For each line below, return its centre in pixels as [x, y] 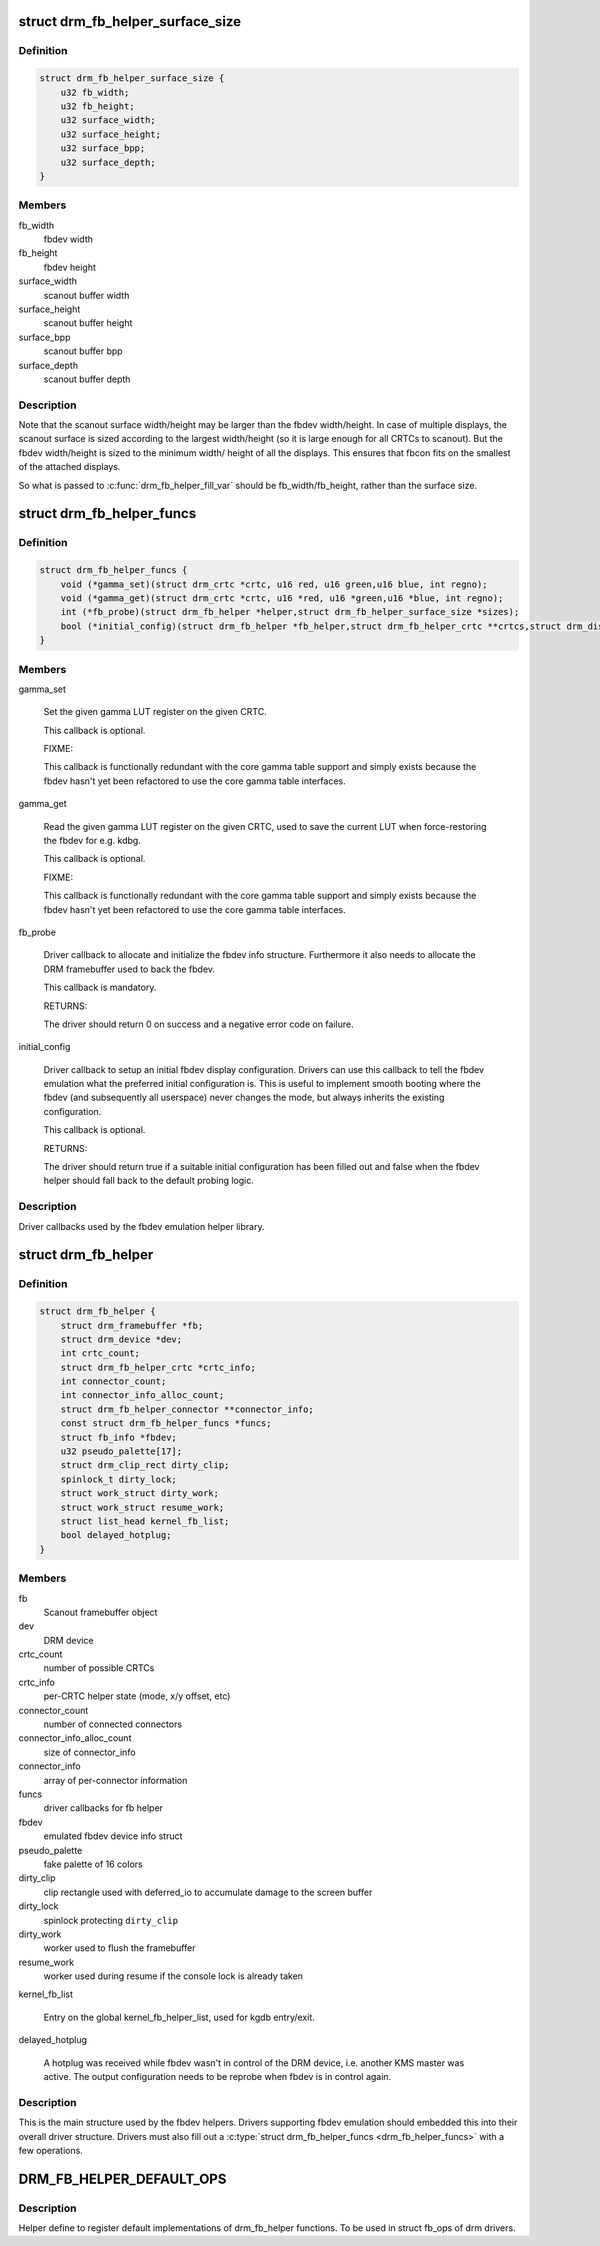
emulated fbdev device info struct [113, 1836]
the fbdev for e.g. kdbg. [92, 841]
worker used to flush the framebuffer [119, 1948]
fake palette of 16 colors [93, 1864]
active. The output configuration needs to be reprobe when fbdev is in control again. [217, 2077]
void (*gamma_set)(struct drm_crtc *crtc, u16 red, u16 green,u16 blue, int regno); [274, 584]
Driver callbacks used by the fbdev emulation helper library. [141, 1226]
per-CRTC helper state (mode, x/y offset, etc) [137, 1696]
